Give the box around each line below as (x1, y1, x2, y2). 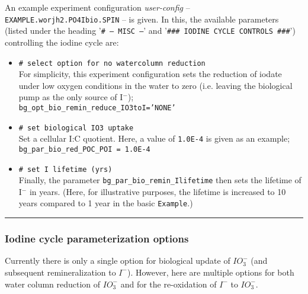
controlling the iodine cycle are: (5, 36, 119, 48)
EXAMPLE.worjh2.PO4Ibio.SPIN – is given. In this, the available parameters (5, 12, 279, 25)
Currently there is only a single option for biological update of (5, 254, 230, 267)
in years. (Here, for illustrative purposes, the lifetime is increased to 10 (29, 185, 286, 197)
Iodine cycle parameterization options (5, 231, 189, 246)
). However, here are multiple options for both (127, 266, 294, 278)
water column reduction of (5, 277, 101, 290)
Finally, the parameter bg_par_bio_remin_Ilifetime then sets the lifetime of (18, 174, 301, 186)
